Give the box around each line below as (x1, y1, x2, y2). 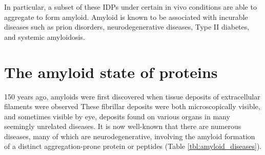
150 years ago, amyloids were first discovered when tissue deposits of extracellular (4, 91, 260, 101)
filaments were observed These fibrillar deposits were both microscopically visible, (4, 101, 260, 112)
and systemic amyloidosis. (4, 31, 85, 42)
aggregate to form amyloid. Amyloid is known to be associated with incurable (4, 11, 248, 22)
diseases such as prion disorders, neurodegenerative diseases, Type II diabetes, (4, 21, 250, 32)
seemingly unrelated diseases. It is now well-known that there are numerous (4, 121, 241, 132)
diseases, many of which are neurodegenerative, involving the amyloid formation (4, 131, 255, 141)
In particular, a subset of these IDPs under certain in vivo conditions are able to (4, 2, 257, 12)
